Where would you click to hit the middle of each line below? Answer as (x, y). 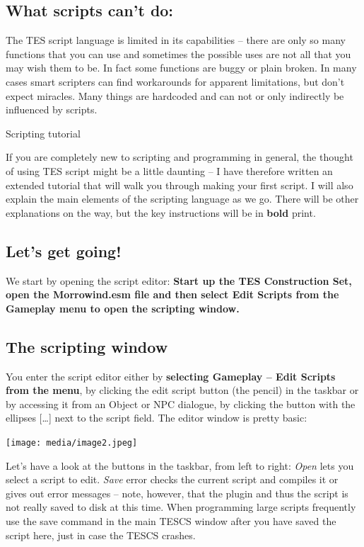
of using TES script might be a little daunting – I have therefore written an (169, 170)
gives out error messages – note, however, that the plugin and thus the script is (177, 493)
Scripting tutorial (43, 133)
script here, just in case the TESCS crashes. (101, 535)
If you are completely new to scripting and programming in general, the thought (180, 157)
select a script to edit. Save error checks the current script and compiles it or (172, 479)
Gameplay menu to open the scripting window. (123, 308)
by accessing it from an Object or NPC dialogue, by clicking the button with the (181, 404)
